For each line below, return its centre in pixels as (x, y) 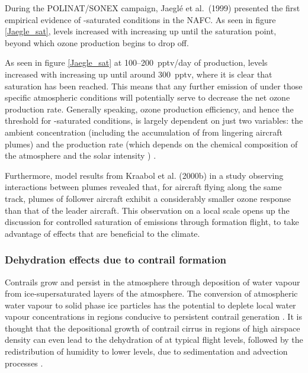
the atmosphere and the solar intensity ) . (81, 155)
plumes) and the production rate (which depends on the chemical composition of (151, 144)
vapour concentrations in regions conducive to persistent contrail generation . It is (153, 316)
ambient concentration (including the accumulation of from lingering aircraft (144, 132)
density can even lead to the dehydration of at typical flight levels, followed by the (154, 340)
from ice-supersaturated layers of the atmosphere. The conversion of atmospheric (151, 293)
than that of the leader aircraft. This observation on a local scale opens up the (147, 210)
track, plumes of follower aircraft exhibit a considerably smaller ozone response (148, 198)
